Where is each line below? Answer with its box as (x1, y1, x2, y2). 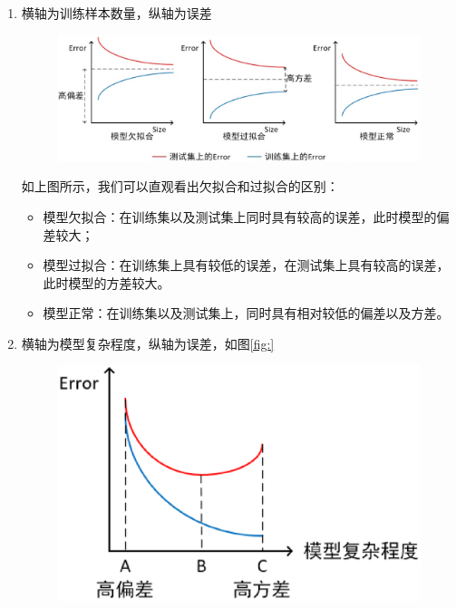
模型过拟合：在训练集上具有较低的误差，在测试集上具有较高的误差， (43, 256, 450, 275)
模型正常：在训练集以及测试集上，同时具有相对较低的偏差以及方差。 (43, 304, 450, 323)
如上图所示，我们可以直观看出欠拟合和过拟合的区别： (21, 177, 339, 196)
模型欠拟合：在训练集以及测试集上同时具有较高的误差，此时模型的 (43, 207, 437, 226)
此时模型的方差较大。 (43, 273, 170, 292)
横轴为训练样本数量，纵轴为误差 (21, 4, 212, 22)
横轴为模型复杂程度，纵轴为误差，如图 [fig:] (21, 333, 275, 352)
